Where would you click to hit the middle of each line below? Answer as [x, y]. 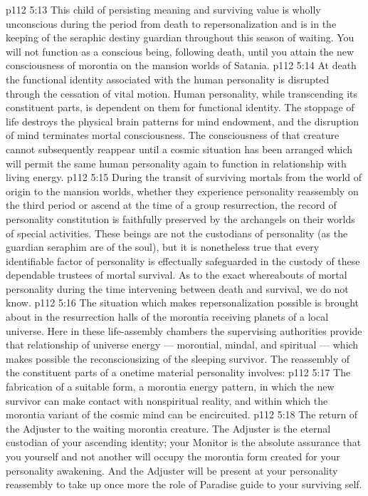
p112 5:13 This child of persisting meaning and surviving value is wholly [163, 9]
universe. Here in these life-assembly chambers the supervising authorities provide [184, 330]
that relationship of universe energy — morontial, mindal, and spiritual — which [182, 345]
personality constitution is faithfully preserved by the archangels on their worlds [180, 218]
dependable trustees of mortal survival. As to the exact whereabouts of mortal [177, 275]
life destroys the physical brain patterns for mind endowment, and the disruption [183, 121]
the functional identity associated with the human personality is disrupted [168, 79]
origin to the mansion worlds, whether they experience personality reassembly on [182, 191]
